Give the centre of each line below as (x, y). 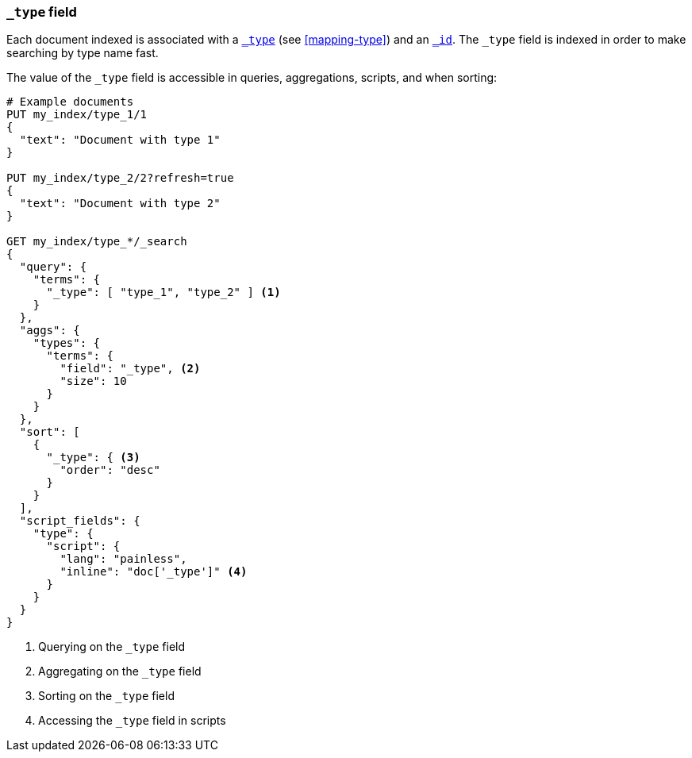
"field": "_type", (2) (130, 369)
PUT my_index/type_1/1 (77, 115)
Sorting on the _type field (106, 696)
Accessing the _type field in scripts (132, 721)
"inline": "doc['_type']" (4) (154, 572)
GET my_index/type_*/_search (97, 242)
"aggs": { (50, 331)
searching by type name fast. (83, 53)
